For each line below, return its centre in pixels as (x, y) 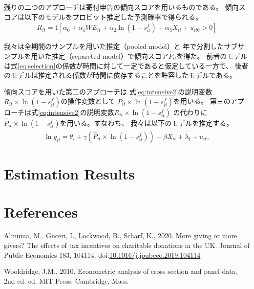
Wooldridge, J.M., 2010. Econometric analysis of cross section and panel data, (121, 271)
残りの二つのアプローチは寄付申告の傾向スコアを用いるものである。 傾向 (121, 7)
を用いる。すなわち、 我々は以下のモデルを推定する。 (147, 122)
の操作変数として (88, 101)
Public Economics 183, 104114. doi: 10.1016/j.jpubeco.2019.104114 (102, 255)
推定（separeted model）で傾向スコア (110, 56)
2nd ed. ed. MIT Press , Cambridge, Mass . (66, 280)
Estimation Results (69, 174)
